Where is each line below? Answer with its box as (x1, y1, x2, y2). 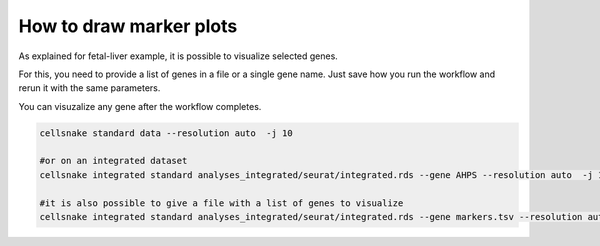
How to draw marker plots (18, 15, 238, 37)
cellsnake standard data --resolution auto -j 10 (39, 127, 294, 139)
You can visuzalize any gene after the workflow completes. (18, 100, 262, 112)
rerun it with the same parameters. (18, 82, 161, 94)
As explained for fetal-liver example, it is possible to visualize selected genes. (18, 50, 339, 62)
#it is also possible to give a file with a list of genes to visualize (39, 197, 404, 209)
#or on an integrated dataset (39, 155, 188, 167)
